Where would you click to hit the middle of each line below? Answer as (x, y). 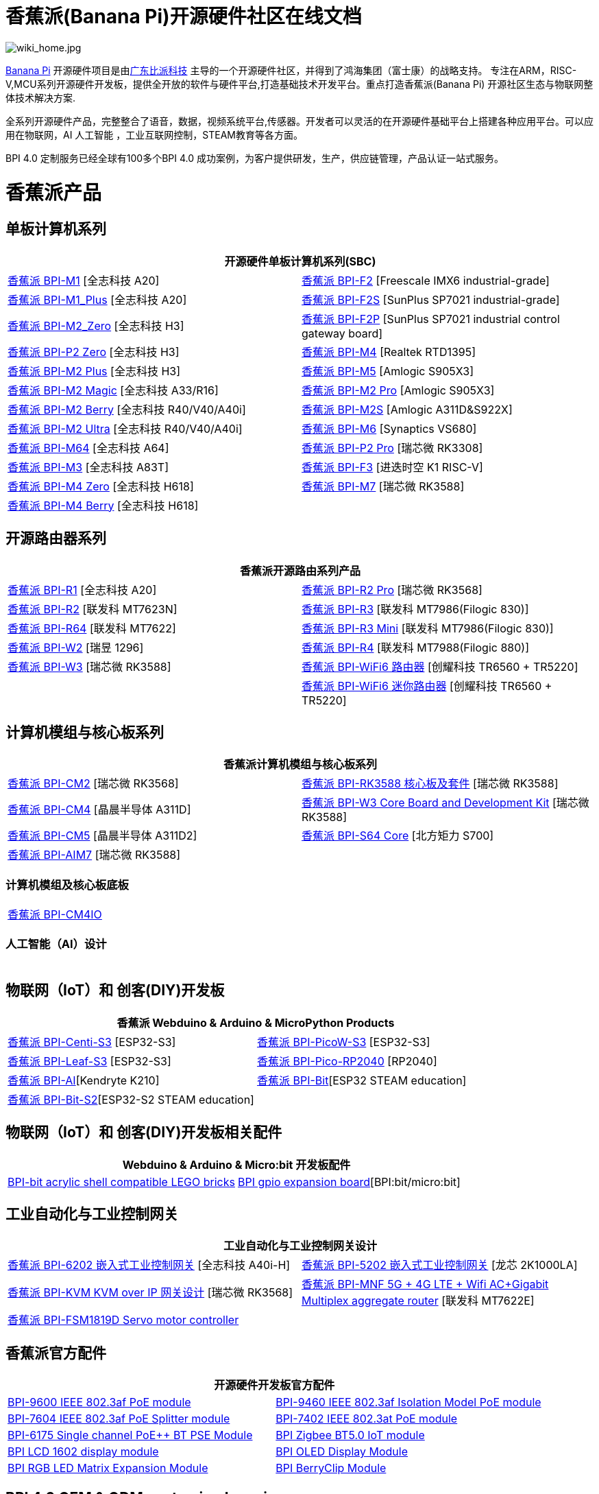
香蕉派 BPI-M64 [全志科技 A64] (88, 448)
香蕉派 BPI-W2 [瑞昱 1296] (76, 647)
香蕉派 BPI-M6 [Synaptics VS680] (389, 428)
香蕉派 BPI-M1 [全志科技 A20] (84, 280)
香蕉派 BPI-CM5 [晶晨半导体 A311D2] (102, 836)
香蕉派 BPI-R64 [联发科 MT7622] (92, 628)
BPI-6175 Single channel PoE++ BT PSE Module (130, 1435)
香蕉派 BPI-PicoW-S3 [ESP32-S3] (343, 1042)
